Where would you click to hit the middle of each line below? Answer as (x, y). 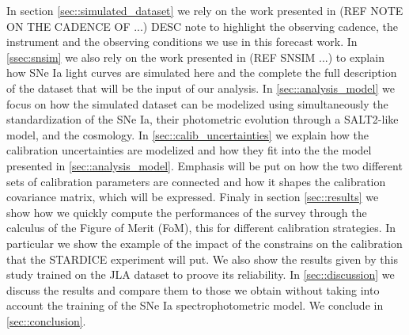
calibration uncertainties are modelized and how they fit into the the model (189, 150)
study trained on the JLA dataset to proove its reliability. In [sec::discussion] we (201, 274)
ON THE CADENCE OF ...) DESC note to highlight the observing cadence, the (202, 26)
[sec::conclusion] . (46, 320)
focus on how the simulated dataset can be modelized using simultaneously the (197, 103)
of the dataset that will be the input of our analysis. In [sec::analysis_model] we (201, 88)
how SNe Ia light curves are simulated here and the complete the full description (202, 72)
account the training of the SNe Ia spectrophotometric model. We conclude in (195, 305)
